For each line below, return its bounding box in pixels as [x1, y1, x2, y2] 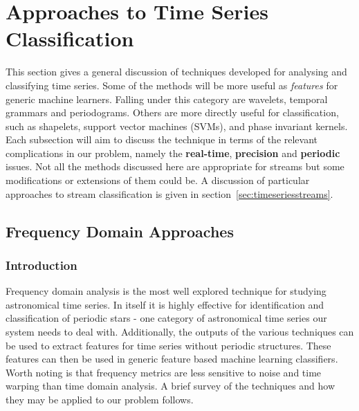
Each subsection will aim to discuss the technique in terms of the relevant [6, 132, 318, 147]
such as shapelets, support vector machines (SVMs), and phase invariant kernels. [6, 118, 348, 133]
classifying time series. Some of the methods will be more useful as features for [6, 77, 338, 92]
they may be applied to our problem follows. [6, 392, 194, 406]
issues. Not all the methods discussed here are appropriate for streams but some [6, 159, 344, 174]
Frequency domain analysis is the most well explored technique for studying [6, 284, 326, 298]
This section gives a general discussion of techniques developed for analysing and [6, 64, 347, 79]
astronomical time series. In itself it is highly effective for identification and [6, 297, 324, 311]
